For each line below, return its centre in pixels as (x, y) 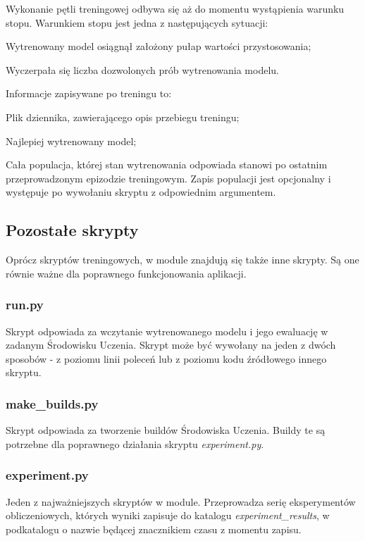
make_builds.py (52, 403)
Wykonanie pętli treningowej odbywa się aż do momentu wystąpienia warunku (175, 8)
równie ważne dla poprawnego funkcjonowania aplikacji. (126, 273)
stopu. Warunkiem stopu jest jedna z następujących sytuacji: (137, 22)
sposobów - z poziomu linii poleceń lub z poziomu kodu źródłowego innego (166, 358)
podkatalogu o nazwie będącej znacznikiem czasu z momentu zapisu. (154, 529)
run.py (25, 305)
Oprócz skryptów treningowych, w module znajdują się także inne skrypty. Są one (182, 260)
